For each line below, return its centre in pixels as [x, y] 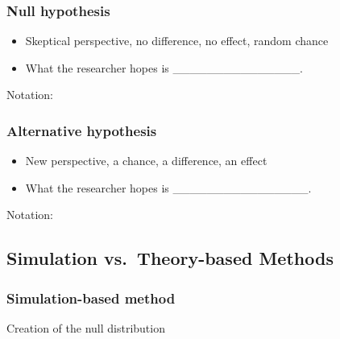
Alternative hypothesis [82, 130]
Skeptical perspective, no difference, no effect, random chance [177, 41]
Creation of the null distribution [86, 328]
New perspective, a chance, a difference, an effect [146, 161]
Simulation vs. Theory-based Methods [170, 258]
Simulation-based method [91, 298]
